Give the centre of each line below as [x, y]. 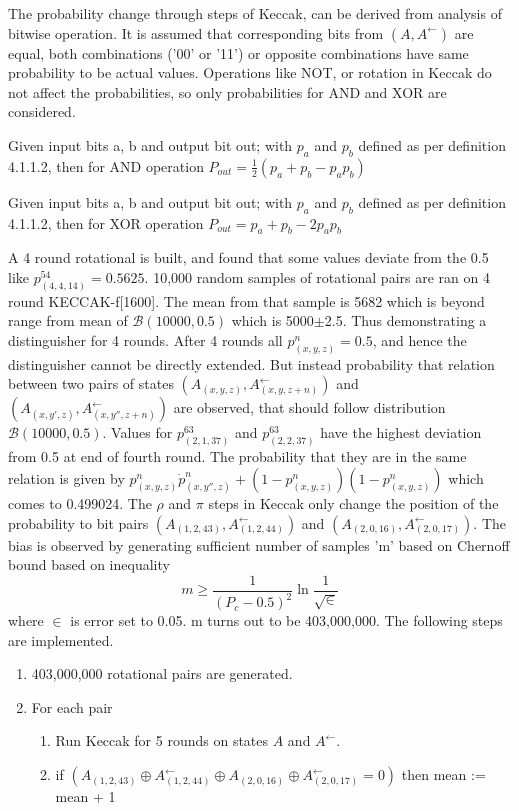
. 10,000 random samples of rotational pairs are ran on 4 [317, 276]
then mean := [443, 774]
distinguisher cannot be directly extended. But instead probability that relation [251, 363]
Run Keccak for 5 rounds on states [162, 740]
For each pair [72, 706]
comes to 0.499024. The [80, 502]
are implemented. [61, 639]
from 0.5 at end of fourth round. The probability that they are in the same [237, 456]
